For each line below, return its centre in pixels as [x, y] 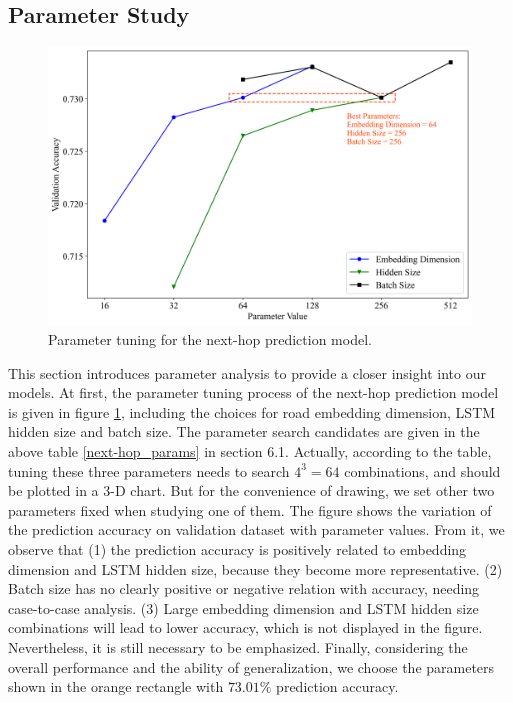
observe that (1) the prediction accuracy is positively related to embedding [237, 548]
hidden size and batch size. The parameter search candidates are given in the [244, 431]
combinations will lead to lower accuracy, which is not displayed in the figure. [245, 627]
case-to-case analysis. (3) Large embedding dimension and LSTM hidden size [243, 607]
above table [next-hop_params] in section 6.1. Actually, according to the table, [250, 451]
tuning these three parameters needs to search [149, 470]
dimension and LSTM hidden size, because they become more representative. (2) [255, 568]
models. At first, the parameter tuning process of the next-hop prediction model [253, 392]
